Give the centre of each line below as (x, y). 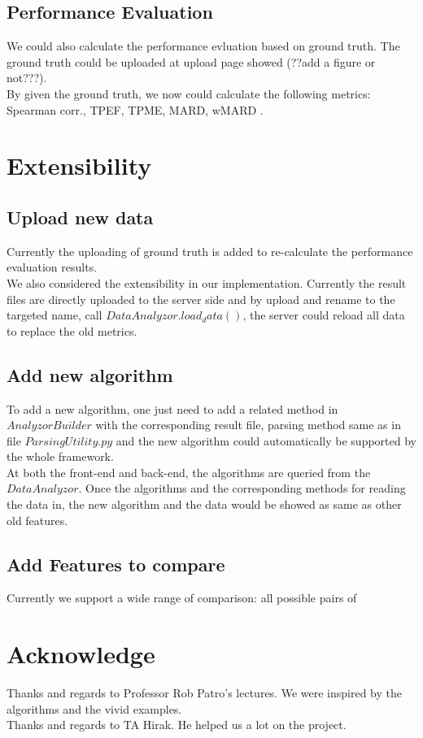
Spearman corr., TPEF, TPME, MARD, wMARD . (135, 109)
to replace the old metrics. (72, 330)
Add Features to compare (116, 564)
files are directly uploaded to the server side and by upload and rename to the (201, 299)
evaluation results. (52, 267)
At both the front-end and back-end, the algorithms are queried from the (189, 472)
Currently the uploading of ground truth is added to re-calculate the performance (210, 251)
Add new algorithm (90, 374)
